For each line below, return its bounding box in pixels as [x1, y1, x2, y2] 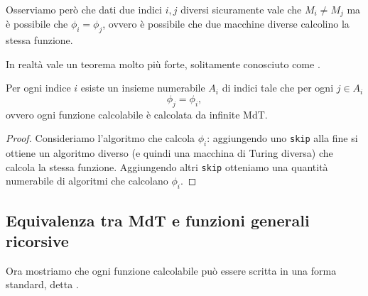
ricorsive [6, 230, 69, 252]
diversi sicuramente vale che [180, 2, 302, 16]
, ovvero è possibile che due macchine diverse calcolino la [102, 16, 350, 31]
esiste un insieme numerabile [80, 80, 205, 95]
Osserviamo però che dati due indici [6, 2, 162, 16]
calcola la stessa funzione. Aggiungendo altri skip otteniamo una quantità [6, 159, 328, 174]
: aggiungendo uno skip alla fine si [207, 131, 358, 146]
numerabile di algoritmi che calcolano [6, 173, 168, 188]
